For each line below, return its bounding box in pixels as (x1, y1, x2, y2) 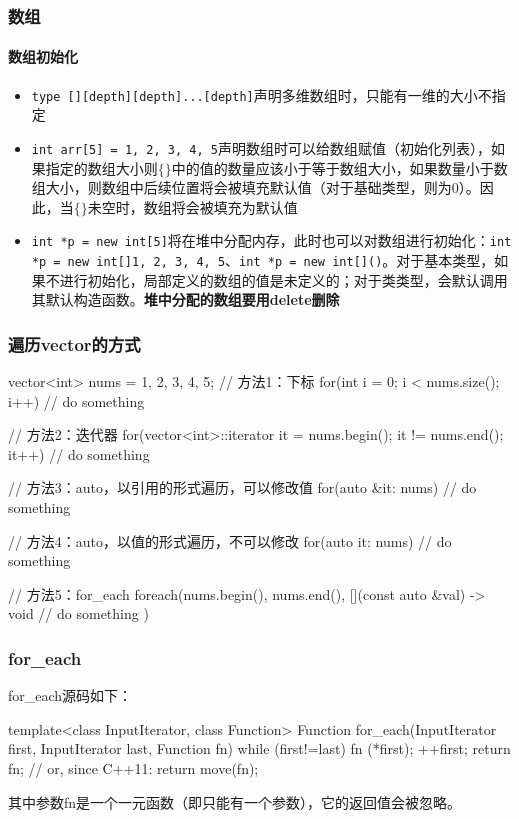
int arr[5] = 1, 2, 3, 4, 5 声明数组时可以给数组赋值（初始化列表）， (31, 137, 491, 158)
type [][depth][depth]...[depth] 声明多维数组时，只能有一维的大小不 (31, 84, 492, 105)
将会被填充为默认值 (171, 196, 298, 217)
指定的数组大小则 (45, 157, 158, 178)
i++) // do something (8, 390, 145, 411)
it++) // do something (8, 443, 150, 464)
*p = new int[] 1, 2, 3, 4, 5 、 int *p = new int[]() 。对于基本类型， (31, 249, 495, 270)
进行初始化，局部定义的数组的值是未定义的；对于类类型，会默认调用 (59, 269, 508, 290)
